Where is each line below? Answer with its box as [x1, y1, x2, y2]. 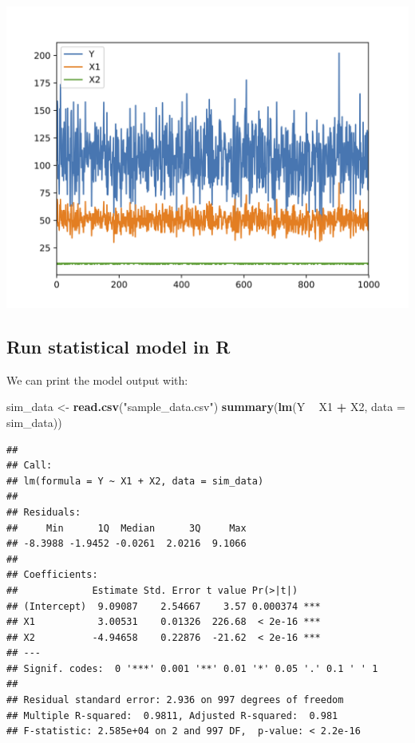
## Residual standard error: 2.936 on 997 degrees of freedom [6, 694, 344, 706]
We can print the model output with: [6, 371, 188, 388]
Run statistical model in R [6, 334, 231, 358]
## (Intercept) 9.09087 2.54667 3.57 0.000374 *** [6, 600, 321, 612]
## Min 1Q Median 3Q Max [6, 522, 247, 534]
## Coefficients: [6, 569, 98, 581]
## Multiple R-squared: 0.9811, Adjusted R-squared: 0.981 [6, 709, 338, 721]
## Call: [6, 460, 53, 472]
